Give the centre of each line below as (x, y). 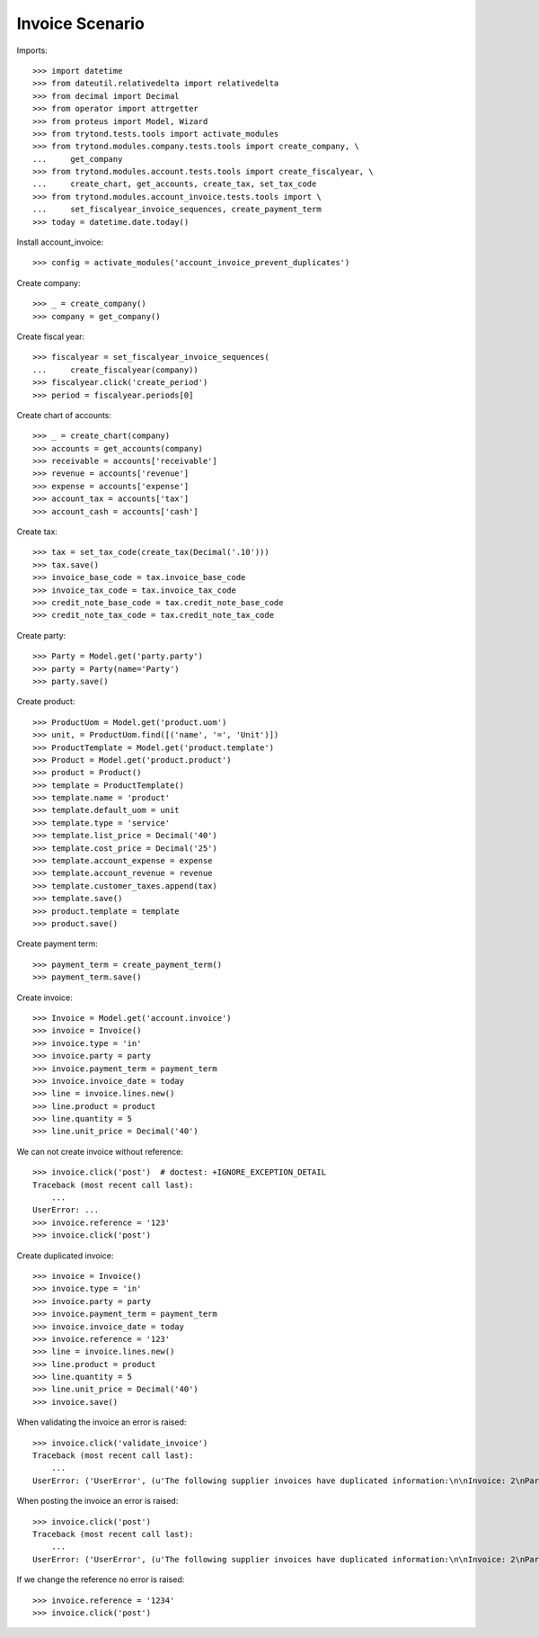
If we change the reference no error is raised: (101, 1579)
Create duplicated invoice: (65, 1256)
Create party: (41, 635)
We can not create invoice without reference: (100, 1151)
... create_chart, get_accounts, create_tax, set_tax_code (175, 184)
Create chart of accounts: (64, 415)
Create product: (46, 702)
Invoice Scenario (81, 23)
